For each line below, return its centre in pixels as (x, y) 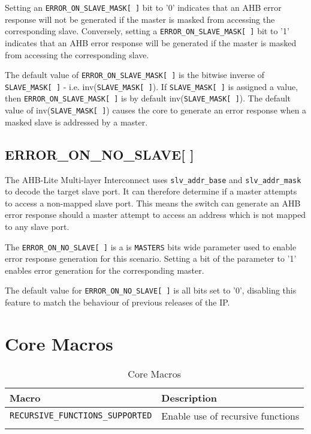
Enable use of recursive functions (230, 415)
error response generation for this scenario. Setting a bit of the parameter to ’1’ (151, 258)
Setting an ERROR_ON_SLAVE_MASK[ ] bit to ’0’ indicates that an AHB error (143, 7)
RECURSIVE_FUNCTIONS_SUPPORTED (81, 416)
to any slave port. (37, 226)
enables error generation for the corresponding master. (105, 270)
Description (189, 397)
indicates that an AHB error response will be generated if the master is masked (151, 42)
